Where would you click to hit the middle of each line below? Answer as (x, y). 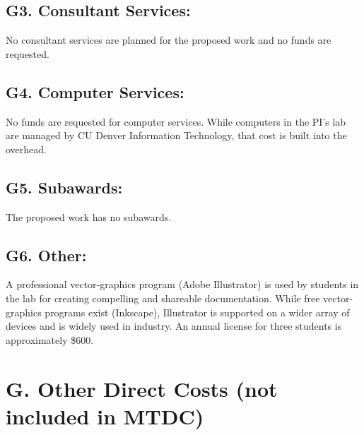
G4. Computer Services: (95, 91)
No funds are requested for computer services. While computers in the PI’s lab (176, 121)
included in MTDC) (105, 416)
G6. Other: (46, 255)
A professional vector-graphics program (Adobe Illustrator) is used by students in (182, 284)
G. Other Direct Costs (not (142, 388)
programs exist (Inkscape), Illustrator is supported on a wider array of (197, 312)
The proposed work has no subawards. (89, 216)
